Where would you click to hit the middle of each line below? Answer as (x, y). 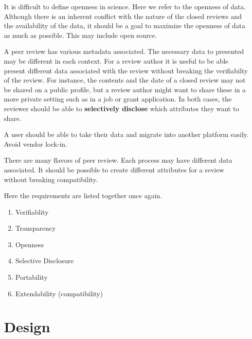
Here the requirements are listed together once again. (83, 195)
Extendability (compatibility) (59, 293)
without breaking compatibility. (51, 179)
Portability (31, 277)
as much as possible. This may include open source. (81, 35)
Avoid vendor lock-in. (36, 144)
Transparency (36, 228)
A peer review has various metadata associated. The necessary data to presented (124, 51)
